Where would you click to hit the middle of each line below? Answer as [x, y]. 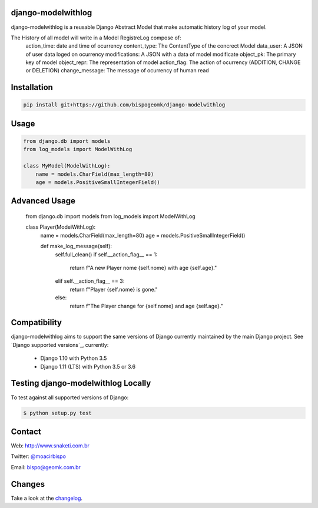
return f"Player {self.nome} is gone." [114, 289]
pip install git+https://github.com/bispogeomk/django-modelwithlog [124, 105]
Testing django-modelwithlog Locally [81, 383]
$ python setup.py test [58, 413]
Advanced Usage [43, 201]
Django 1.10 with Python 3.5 [74, 358]
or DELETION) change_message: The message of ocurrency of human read [117, 71]
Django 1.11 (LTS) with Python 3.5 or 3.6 [88, 366]
